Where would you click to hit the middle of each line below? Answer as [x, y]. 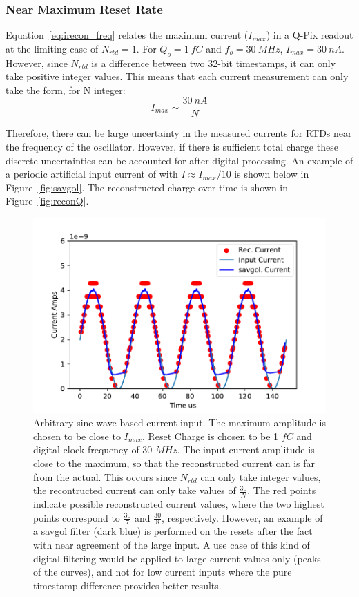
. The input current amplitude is [246, 449]
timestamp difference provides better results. [127, 585]
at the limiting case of [52, 48]
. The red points [282, 490]
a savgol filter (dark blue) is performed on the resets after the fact [173, 531]
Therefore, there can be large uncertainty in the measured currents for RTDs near [179, 133]
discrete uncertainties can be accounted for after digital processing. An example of [179, 160]
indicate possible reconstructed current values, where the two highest [179, 504]
